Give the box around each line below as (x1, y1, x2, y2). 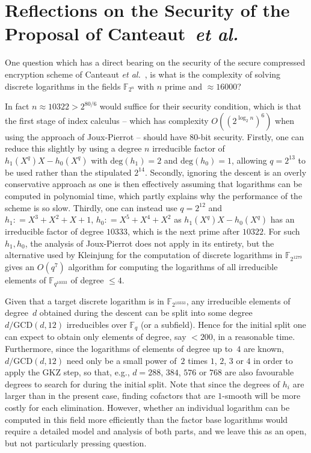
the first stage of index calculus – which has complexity (5, 114, 209, 126)
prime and (164, 79, 202, 92)
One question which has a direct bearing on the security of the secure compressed (5, 56, 306, 69)
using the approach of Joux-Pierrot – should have (5, 130, 187, 143)
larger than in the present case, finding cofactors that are (5, 389, 215, 402)
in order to (253, 354, 293, 366)
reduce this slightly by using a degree (5, 142, 142, 155)
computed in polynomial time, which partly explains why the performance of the (5, 190, 303, 202)
